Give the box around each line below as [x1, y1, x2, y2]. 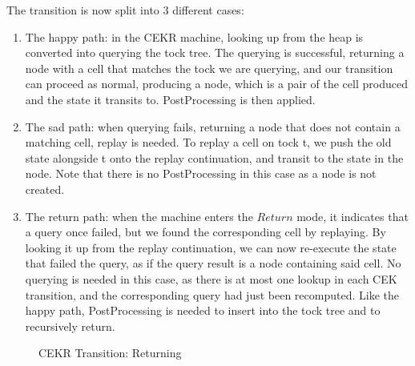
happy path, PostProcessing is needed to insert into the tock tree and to [25, 302, 381, 319]
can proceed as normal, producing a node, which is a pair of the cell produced [25, 75, 408, 92]
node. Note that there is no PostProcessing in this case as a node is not [25, 165, 377, 182]
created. [25, 180, 65, 197]
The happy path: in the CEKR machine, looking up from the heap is [25, 28, 364, 45]
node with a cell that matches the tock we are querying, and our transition [25, 59, 393, 76]
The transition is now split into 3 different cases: [6, 2, 244, 18]
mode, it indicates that [296, 207, 409, 224]
